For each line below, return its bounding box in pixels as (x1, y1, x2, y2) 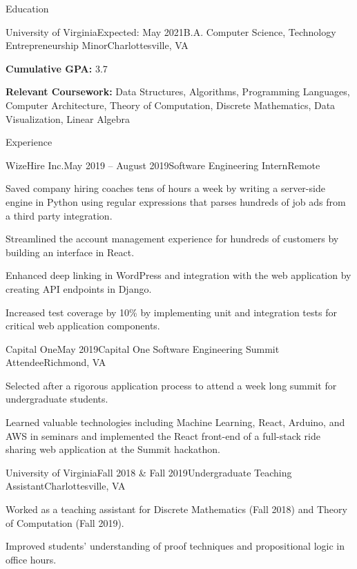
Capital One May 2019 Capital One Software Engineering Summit (6, 341, 280, 356)
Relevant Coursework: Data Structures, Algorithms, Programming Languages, (6, 84, 350, 99)
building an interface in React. (6, 244, 135, 259)
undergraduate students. (6, 392, 108, 406)
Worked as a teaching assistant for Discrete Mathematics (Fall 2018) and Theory (6, 502, 347, 517)
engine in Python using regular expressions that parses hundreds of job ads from (6, 194, 346, 209)
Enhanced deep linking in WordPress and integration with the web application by (6, 268, 351, 282)
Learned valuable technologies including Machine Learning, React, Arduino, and (6, 415, 345, 430)
